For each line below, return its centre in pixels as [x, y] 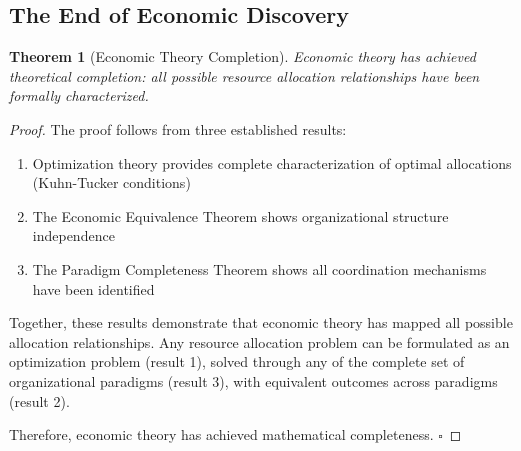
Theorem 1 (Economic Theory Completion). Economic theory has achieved [242, 56]
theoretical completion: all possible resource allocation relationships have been [244, 75]
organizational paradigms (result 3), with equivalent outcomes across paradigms [253, 380]
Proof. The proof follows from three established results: [178, 128]
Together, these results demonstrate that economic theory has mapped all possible [261, 322]
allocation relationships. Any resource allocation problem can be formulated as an [259, 341]
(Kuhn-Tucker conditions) [111, 182]
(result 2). [39, 400]
